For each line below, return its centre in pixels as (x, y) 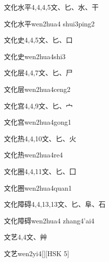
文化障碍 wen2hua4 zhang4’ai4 (49, 220)
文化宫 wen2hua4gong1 (38, 122)
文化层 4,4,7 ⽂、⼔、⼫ (38, 73)
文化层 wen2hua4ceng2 (37, 89)
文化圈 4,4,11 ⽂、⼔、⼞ (40, 171)
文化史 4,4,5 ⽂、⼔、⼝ (38, 40)
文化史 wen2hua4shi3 (35, 56)
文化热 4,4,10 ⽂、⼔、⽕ (40, 138)
